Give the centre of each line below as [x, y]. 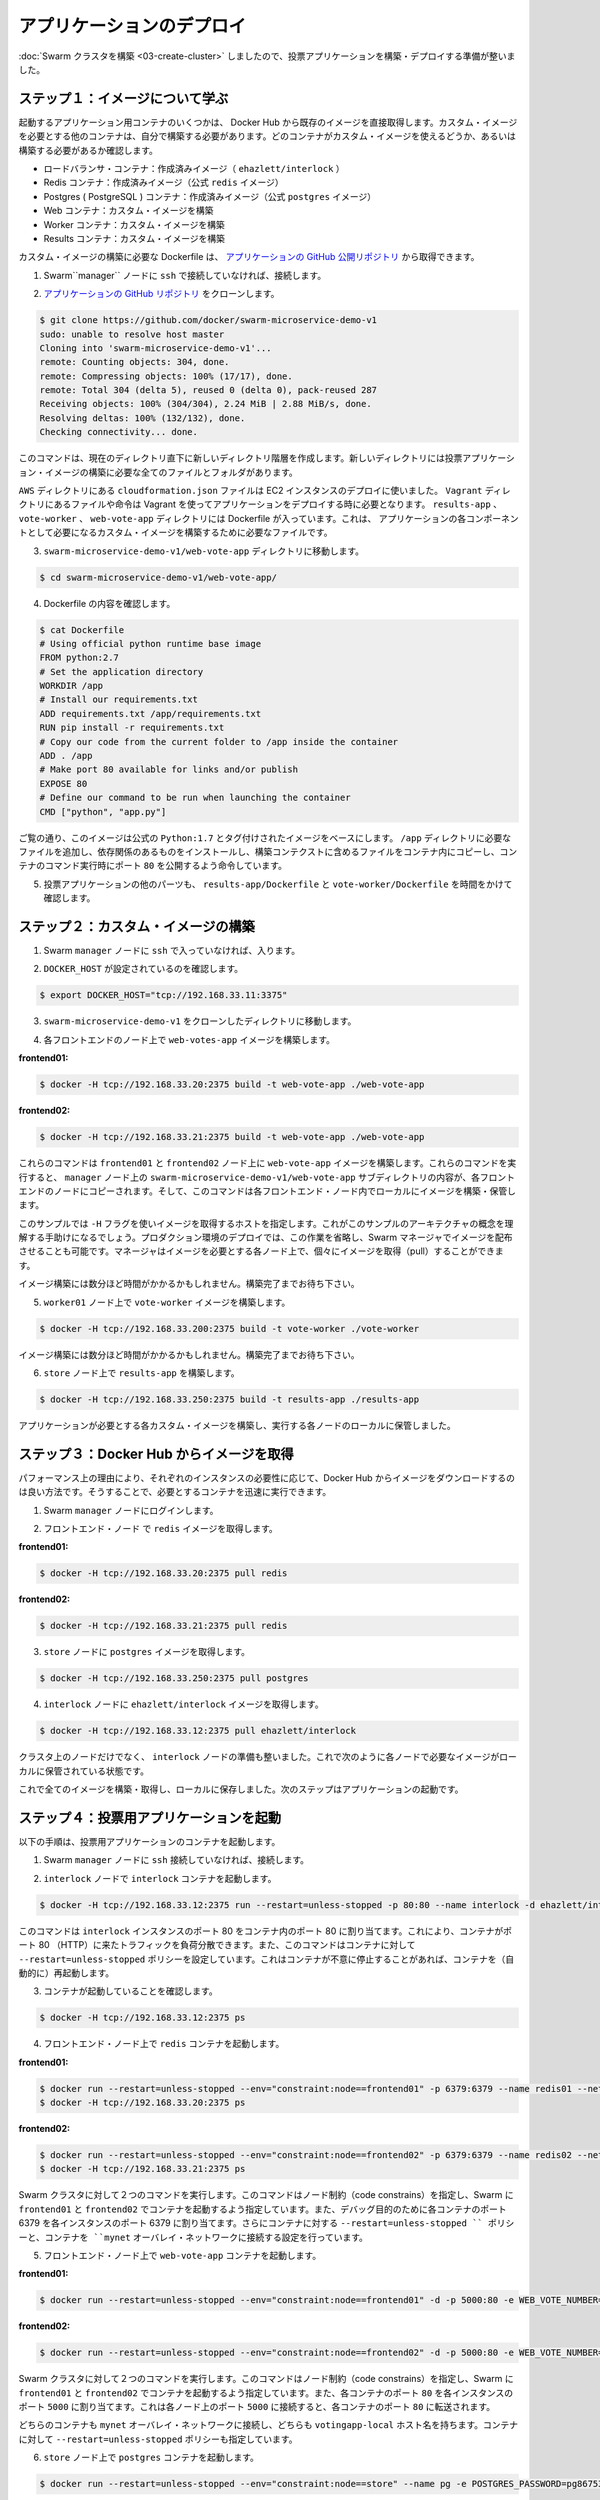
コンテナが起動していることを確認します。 [131, 1991]
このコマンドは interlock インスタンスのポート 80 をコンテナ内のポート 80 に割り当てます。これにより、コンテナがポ [265, 1931]
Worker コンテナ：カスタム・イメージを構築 [134, 224]
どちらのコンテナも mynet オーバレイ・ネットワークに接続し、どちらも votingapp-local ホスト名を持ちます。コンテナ [268, 2425]
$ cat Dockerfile [82, 629]
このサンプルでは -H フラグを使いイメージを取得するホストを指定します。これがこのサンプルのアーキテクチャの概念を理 [266, 1223]
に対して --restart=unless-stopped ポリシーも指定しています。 [158, 2439]
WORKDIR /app [71, 686]
